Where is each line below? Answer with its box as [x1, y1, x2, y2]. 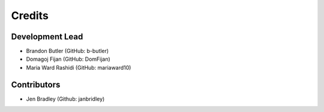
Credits [11, 9, 49, 22]
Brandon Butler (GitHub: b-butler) [26, 48, 109, 55]
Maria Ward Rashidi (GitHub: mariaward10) [26, 64, 131, 71]
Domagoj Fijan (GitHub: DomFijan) [26, 55, 110, 63]
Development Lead [11, 32, 83, 42]
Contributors [11, 79, 61, 89]
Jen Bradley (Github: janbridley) [26, 95, 105, 102]
